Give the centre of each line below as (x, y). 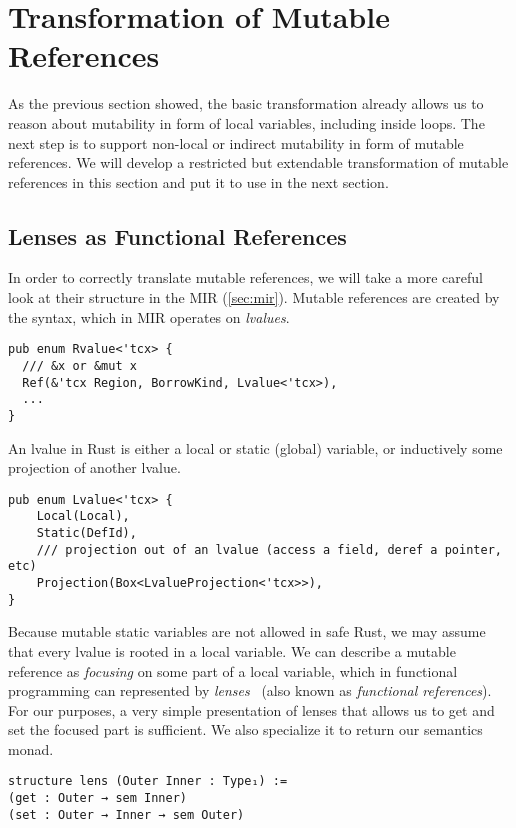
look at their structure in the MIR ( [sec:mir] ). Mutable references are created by (254, 297)
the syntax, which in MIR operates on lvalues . (149, 316)
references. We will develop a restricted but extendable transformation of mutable (258, 162)
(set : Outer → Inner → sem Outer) (126, 814)
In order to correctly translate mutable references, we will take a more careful (245, 277)
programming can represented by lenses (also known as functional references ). (250, 690)
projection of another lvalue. (94, 467)
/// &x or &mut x (79, 365)
